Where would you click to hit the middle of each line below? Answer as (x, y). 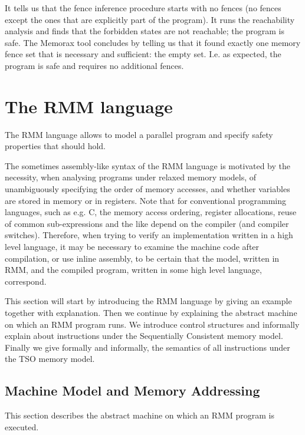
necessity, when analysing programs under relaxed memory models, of (131, 177)
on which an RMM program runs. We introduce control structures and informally (152, 324)
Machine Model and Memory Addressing (132, 390)
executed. (22, 426)
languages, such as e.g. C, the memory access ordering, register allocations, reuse (151, 212)
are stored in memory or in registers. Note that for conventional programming (145, 200)
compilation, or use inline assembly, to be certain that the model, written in (142, 258)
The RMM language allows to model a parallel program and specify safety (139, 134)
